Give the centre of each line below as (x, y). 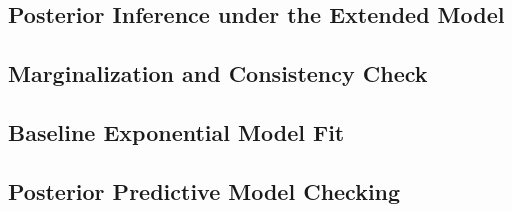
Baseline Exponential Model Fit (176, 131)
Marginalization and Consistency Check (218, 73)
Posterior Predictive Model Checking (204, 190)
